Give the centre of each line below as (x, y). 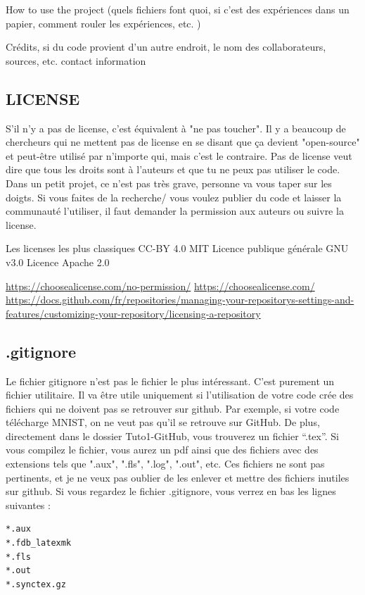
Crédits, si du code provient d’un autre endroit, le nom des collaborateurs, (166, 47)
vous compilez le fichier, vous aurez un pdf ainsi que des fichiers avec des (162, 450)
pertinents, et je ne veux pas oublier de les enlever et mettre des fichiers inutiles (178, 477)
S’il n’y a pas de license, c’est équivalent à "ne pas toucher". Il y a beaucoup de (176, 128)
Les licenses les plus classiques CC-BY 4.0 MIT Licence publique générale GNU (177, 248)
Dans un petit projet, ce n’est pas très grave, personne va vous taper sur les (169, 183)
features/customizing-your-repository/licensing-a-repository (133, 313)
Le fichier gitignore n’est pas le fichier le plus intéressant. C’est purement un (170, 381)
